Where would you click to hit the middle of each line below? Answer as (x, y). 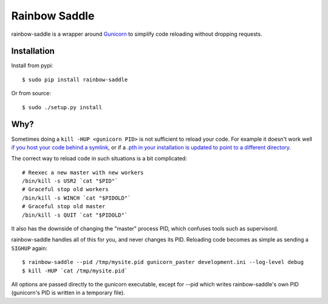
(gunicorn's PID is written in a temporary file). (68, 293)
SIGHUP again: (29, 248)
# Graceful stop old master (64, 207)
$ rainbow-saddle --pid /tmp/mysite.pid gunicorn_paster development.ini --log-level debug (163, 262)
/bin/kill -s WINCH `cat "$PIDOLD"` (77, 198)
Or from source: (31, 93)
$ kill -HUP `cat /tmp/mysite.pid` (75, 271)
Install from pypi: (32, 66)
